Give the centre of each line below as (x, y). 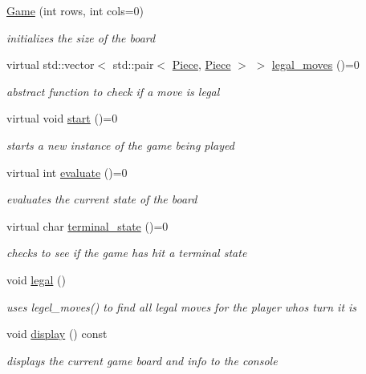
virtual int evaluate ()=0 (67, 172)
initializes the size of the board (81, 37)
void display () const (57, 334)
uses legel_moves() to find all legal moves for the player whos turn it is (182, 306)
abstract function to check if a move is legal (113, 91)
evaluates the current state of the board (102, 199)
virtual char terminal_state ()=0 (87, 225)
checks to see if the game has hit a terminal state (127, 253)
